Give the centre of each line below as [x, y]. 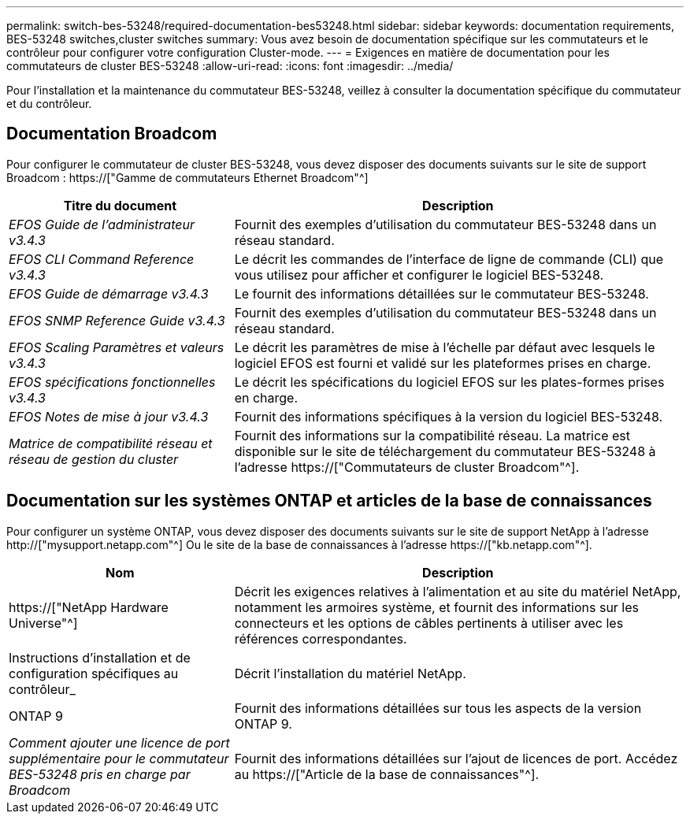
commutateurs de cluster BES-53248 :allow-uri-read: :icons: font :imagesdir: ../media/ [230, 66]
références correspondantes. [321, 638]
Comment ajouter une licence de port [119, 742]
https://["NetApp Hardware [89, 607]
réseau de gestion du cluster [94, 459]
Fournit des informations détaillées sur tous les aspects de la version [438, 708]
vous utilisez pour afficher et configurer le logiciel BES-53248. [419, 275]
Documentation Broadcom [112, 134]
